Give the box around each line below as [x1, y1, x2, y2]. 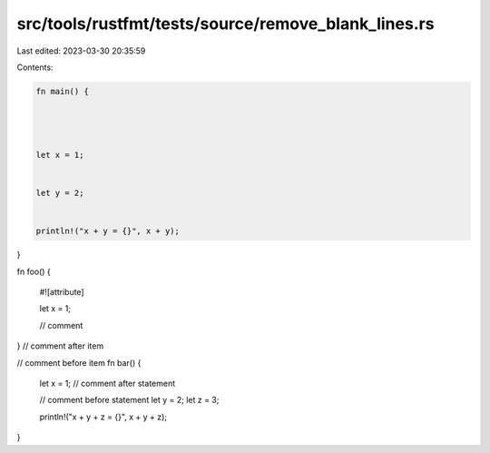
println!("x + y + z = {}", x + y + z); [39, 411, 168, 422]
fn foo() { [16, 266, 52, 277]
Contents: [16, 62, 54, 73]
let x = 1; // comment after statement [39, 378, 176, 389]
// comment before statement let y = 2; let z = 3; [39, 395, 220, 406]
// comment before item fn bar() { [16, 357, 142, 368]
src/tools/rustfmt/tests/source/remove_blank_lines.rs [16, 14, 435, 34]
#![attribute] [39, 286, 85, 297]
